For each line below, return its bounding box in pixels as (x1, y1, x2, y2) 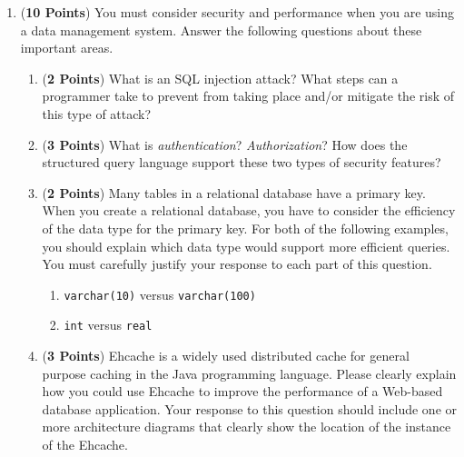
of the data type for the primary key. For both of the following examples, (42, 218, 449, 237)
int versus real (64, 315, 153, 334)
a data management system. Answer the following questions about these (20, 20, 422, 39)
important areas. (20, 38, 114, 57)
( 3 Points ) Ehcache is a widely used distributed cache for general (42, 346, 410, 365)
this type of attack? (42, 104, 152, 123)
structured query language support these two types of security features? (42, 153, 441, 172)
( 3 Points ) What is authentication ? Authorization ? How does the (42, 134, 408, 154)
